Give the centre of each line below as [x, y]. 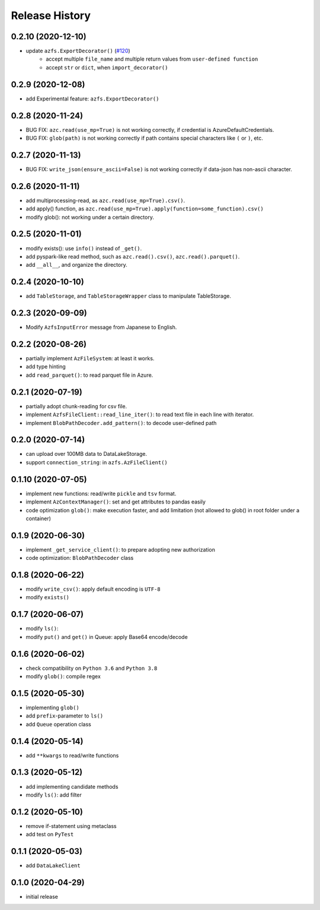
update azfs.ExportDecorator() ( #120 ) [78, 51]
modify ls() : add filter [54, 795]
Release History [51, 15]
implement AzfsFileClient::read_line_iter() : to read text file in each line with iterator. [140, 415]
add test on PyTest [50, 835]
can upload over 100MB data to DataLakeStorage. [87, 454]
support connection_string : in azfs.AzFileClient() [97, 462]
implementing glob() [52, 707]
